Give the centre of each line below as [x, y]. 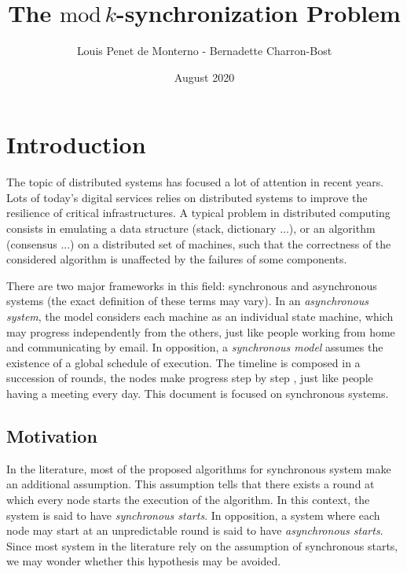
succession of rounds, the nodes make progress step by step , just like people [190, 378]
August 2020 [204, 77]
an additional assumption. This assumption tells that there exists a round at [191, 484]
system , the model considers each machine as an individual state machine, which [200, 316]
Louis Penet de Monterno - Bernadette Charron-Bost [204, 51]
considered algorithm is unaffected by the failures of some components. [177, 259]
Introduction [76, 144]
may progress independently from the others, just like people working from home [201, 331]
